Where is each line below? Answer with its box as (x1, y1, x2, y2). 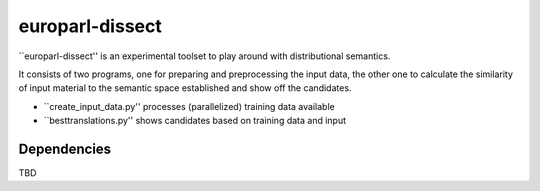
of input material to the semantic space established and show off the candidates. (18, 82, 352, 94)
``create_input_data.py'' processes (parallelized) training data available (43, 100, 335, 112)
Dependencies (18, 140, 112, 157)
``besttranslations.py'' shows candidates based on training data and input (43, 115, 347, 127)
